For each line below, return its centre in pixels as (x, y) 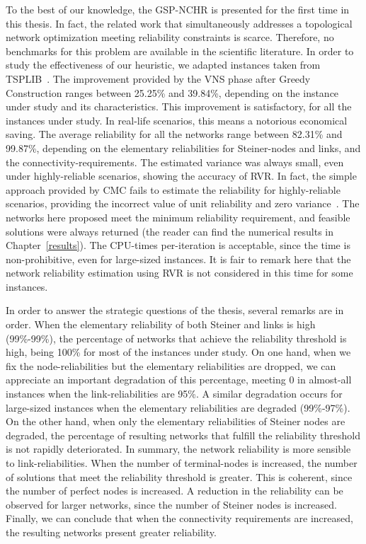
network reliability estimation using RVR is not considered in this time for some (179, 273)
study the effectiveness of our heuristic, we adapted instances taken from (163, 65)
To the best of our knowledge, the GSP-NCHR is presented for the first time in (178, 9)
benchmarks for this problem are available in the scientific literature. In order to (180, 51)
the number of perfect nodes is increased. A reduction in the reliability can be (175, 491)
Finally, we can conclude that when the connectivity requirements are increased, (179, 518)
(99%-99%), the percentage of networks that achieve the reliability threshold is (176, 338)
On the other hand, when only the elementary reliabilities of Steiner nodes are (176, 421)
